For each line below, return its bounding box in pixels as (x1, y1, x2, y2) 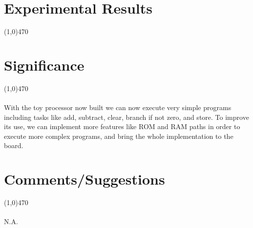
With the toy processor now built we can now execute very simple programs (4, 102, 232, 113)
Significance (4, 55, 84, 75)
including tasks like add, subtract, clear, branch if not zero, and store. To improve (4, 112, 249, 122)
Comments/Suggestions (4, 169, 165, 189)
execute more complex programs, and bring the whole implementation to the (4, 131, 233, 141)
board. (4, 140, 23, 151)
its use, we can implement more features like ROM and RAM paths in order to (4, 121, 240, 132)
